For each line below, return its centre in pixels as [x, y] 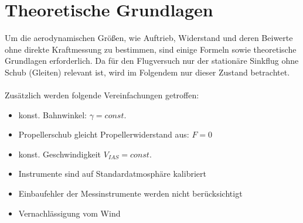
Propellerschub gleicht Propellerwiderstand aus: [104, 134]
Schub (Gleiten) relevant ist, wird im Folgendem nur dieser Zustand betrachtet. [147, 72]
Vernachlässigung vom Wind [69, 213]
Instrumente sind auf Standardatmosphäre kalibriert [112, 174]
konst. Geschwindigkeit [60, 154]
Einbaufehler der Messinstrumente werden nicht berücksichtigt [130, 193]
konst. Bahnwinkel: [52, 114]
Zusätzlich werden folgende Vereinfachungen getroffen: [102, 95]
